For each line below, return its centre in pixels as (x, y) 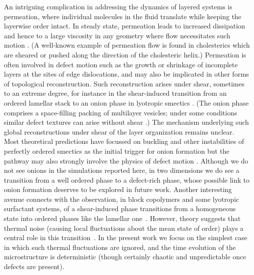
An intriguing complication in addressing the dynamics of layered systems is (118, 6)
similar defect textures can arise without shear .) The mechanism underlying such (127, 122)
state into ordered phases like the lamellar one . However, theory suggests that (122, 218)
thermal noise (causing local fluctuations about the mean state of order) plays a (124, 228)
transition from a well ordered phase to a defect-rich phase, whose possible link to (127, 179)
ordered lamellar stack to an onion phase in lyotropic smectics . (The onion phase (127, 102)
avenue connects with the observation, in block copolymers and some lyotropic (122, 199)
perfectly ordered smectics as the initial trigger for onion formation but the (117, 151)
